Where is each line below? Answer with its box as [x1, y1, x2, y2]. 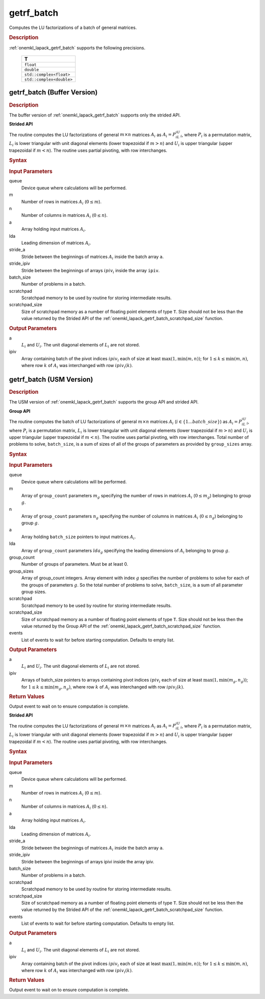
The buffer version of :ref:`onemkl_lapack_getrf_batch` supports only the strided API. [9, 112, 181, 118]
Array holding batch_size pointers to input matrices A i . [21, 534, 136, 541]
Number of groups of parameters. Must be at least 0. [21, 561, 129, 567]
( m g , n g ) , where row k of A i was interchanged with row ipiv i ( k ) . [53, 684, 185, 691]
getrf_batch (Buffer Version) [9, 88, 98, 97]
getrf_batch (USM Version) [9, 375, 93, 383]
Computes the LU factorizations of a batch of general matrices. [9, 25, 137, 30]
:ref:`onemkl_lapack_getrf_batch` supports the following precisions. [9, 45, 146, 51]
